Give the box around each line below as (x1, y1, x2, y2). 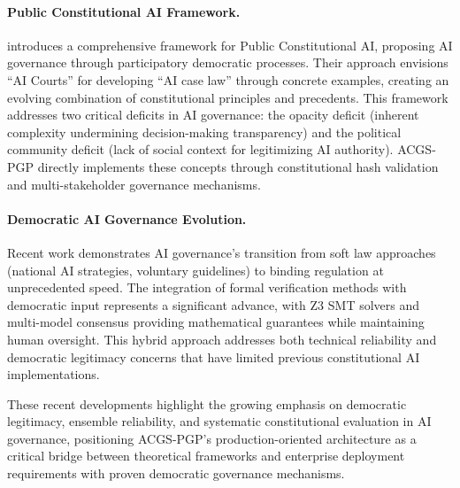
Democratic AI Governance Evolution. (7, 209, 247, 228)
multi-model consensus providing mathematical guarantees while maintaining (7, 313, 425, 331)
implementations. (7, 365, 100, 383)
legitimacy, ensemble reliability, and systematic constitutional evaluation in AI (7, 412, 432, 430)
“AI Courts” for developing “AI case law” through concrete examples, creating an (7, 70, 449, 89)
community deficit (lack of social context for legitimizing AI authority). (7, 140, 394, 159)
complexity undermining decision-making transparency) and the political (7, 122, 402, 141)
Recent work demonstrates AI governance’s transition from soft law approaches (7, 243, 436, 261)
